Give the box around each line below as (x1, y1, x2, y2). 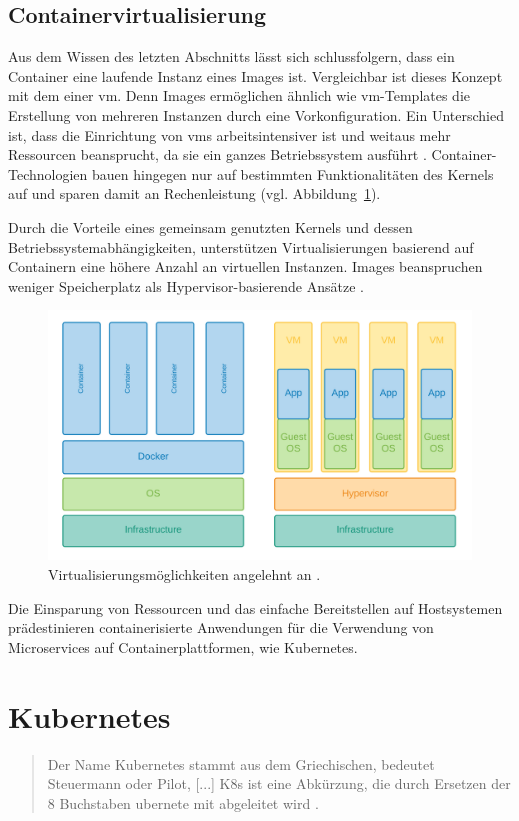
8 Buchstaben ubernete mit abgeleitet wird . (47, 792, 319, 813)
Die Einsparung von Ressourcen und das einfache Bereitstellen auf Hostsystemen (8, 597, 503, 618)
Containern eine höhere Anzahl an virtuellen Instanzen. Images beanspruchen (8, 256, 483, 277)
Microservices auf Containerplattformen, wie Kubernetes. (8, 636, 358, 657)
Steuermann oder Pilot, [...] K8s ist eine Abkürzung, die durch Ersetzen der (47, 773, 511, 794)
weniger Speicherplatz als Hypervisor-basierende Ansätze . (8, 275, 364, 296)
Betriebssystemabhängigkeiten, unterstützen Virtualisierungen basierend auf (8, 236, 474, 257)
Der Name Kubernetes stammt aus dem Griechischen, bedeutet (47, 753, 435, 774)
